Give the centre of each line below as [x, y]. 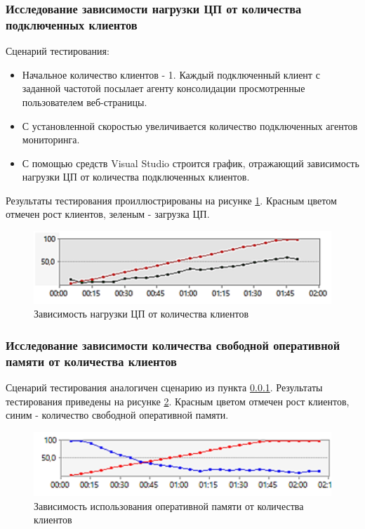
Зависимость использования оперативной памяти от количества [169, 505]
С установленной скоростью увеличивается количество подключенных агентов [190, 125]
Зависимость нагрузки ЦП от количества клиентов [141, 314]
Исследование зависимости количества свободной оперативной [173, 345]
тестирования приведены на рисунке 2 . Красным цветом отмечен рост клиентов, [178, 401]
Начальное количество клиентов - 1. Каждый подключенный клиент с [171, 74]
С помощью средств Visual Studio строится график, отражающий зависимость [191, 163]
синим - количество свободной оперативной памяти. [117, 415]
